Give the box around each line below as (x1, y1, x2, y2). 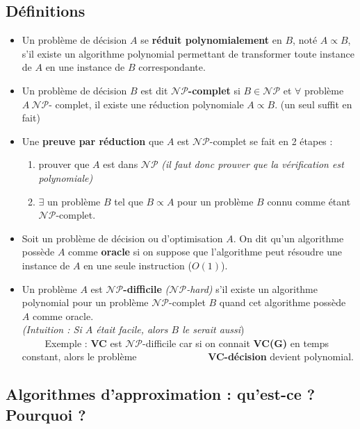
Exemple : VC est (44, 335, 122, 350)
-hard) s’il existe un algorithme (186, 281, 318, 296)
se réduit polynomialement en (140, 33, 282, 47)
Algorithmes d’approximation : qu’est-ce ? (6, 383, 316, 405)
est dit (140, 83, 168, 97)
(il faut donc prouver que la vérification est (161, 157, 344, 171)
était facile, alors (96, 322, 168, 337)
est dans (103, 157, 138, 171)
